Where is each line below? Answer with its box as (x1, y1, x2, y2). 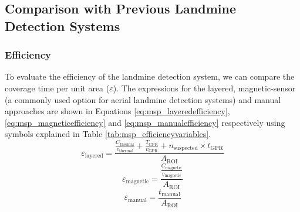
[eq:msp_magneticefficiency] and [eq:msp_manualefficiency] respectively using (5, 116, 285, 128)
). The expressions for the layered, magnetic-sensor (113, 81, 296, 94)
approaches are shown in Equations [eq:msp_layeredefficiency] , (5, 105, 230, 117)
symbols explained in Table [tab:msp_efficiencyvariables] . (5, 128, 211, 140)
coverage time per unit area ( (5, 81, 110, 94)
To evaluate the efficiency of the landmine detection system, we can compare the (5, 70, 295, 83)
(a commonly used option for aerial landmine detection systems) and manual (5, 93, 281, 105)
